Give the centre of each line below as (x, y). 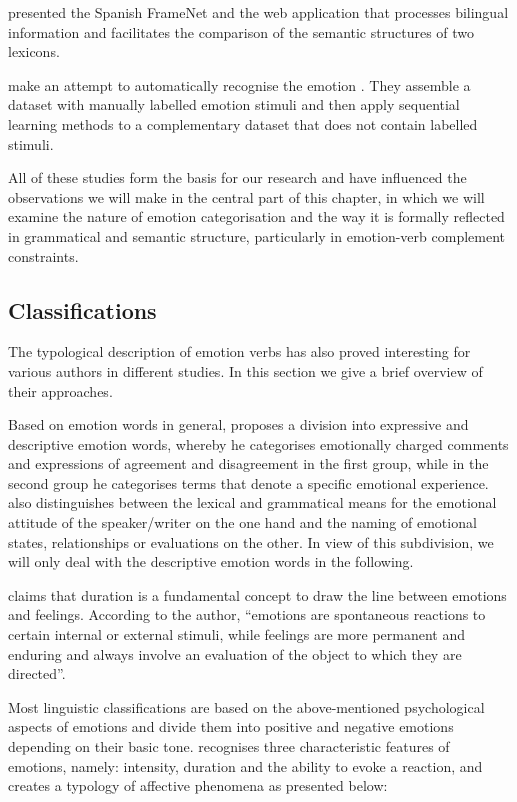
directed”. (37, 673)
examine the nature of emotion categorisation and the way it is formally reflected (256, 216)
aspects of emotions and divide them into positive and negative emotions (231, 726)
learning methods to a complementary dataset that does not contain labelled (243, 123)
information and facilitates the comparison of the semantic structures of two (241, 31)
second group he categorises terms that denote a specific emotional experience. (248, 482)
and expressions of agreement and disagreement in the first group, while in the (248, 463)
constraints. (43, 255)
